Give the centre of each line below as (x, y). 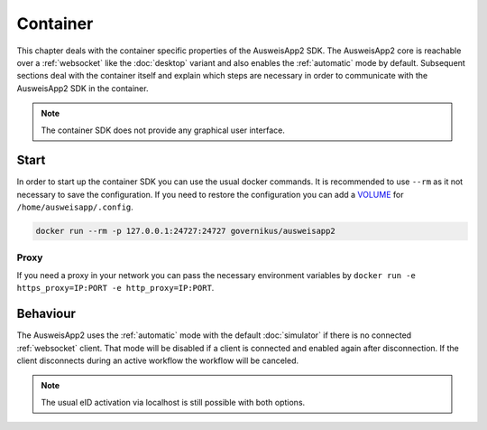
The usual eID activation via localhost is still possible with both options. (173, 402)
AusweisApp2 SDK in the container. (83, 88)
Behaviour (46, 314)
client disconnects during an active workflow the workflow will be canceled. (158, 360)
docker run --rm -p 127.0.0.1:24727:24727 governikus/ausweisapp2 (185, 231)
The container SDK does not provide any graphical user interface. (163, 130)
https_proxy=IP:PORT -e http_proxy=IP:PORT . (115, 288)
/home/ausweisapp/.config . (75, 207)
